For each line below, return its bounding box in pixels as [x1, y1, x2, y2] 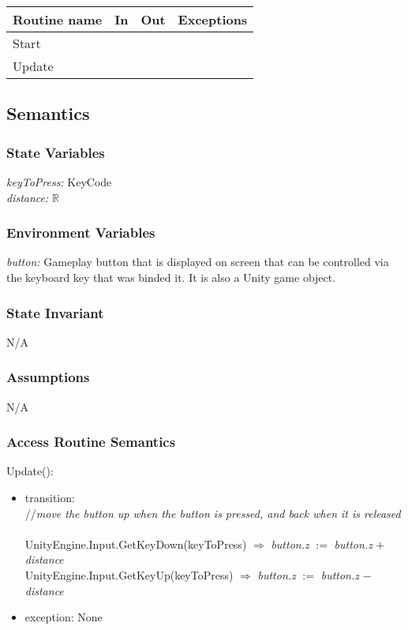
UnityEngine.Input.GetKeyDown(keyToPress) [24, 535, 247, 552]
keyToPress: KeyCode [6, 174, 112, 189]
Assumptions [6, 367, 90, 387]
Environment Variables [6, 223, 155, 242]
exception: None [24, 609, 103, 625]
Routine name [13, 10, 103, 28]
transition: [24, 489, 75, 506]
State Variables [6, 142, 105, 162]
